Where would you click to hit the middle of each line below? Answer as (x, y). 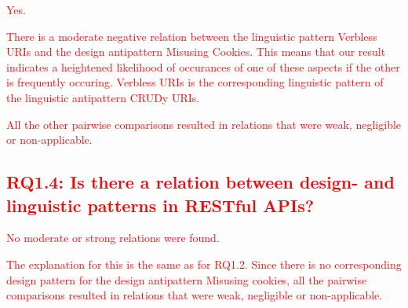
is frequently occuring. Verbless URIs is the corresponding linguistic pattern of (195, 82)
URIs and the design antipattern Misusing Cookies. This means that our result (196, 51)
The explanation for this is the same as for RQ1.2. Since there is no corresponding (204, 264)
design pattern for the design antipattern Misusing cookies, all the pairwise (187, 279)
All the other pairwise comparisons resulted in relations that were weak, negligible (204, 124)
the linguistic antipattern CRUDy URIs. (103, 97)
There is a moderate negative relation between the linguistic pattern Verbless (192, 36)
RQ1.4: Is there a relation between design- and (200, 182)
